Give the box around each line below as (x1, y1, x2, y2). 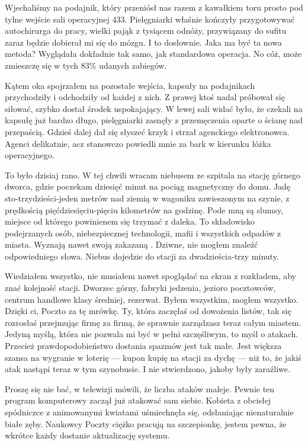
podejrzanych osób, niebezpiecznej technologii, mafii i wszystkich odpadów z (5, 226, 281, 239)
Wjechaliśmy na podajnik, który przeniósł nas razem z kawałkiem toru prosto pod (5, 1, 303, 13)
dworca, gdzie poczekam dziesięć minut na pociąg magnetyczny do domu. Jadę (5, 180, 291, 193)
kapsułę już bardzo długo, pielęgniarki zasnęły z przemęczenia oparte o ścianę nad (5, 114, 303, 126)
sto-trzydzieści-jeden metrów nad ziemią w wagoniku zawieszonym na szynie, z (5, 191, 290, 204)
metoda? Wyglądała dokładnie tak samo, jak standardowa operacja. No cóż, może (5, 47, 302, 60)
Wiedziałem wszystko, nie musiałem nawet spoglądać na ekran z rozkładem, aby (5, 270, 296, 282)
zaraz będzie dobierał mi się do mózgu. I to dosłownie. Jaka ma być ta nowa (5, 36, 282, 48)
